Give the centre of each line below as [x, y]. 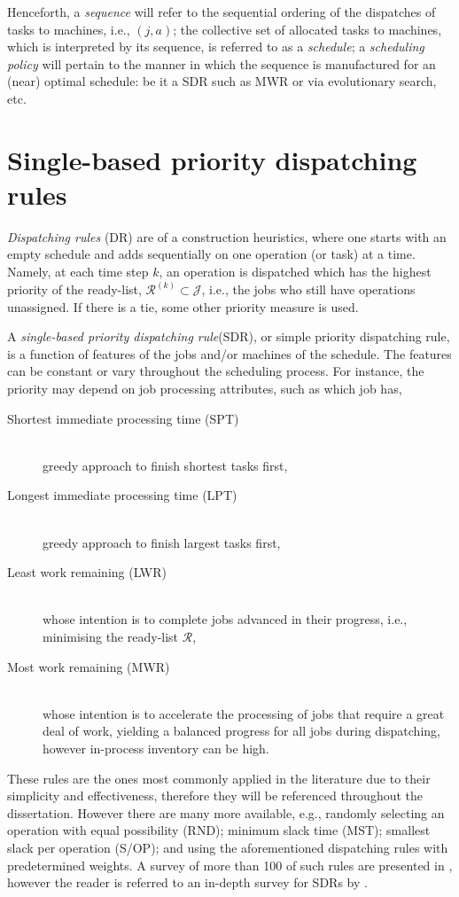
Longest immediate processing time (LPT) [122, 495]
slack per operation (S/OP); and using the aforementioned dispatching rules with [228, 847]
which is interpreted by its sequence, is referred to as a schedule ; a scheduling [216, 47]
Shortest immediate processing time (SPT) [123, 418]
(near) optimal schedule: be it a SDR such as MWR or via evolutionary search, [222, 81]
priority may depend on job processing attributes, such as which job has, [205, 389]
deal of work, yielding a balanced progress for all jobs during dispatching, [241, 731]
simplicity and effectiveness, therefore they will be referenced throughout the [215, 796]
